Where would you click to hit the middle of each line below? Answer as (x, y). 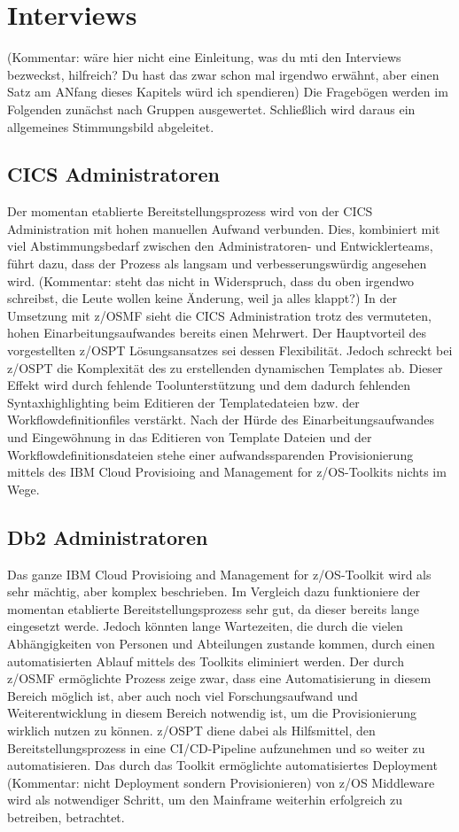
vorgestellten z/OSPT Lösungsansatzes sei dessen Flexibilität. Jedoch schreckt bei (230, 350)
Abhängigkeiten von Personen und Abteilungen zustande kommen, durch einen (221, 643)
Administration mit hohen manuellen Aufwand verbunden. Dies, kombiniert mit (224, 228)
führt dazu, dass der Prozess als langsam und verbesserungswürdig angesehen (217, 264)
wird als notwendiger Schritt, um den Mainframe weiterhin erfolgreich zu (205, 800)
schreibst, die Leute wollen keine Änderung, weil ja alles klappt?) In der (202, 298)
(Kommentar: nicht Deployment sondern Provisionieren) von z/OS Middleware (221, 782)
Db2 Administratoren (108, 537)
